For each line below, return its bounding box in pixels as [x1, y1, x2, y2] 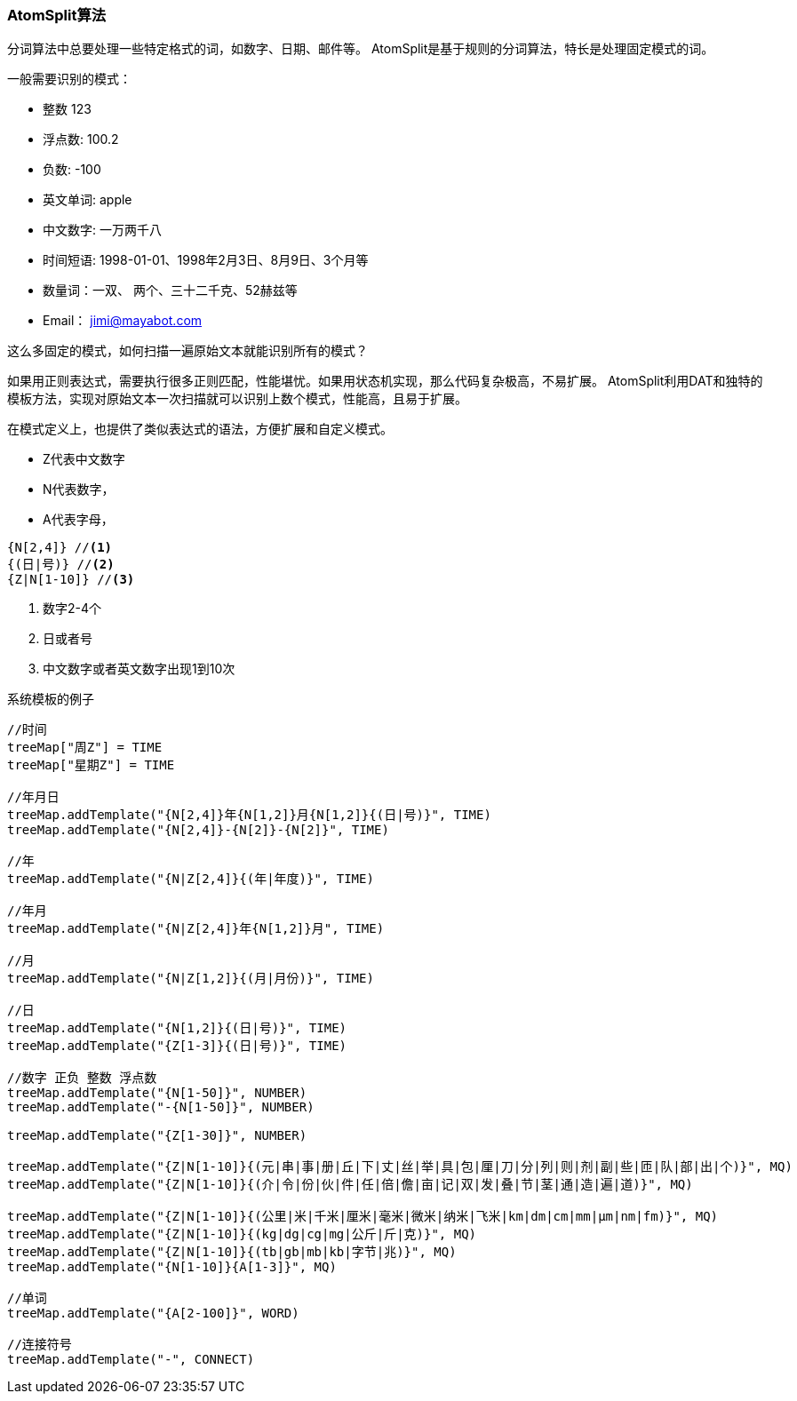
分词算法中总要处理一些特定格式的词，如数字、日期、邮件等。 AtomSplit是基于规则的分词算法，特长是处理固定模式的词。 [7, 41, 714, 57]
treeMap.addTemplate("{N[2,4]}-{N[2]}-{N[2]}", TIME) [7, 823, 389, 838]
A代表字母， [43, 512, 114, 528]
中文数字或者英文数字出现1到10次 [43, 661, 235, 677]
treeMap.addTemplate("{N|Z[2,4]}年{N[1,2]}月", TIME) [7, 921, 385, 936]
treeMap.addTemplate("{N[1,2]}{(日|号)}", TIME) [7, 1021, 347, 1036]
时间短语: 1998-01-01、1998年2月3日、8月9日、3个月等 [43, 252, 369, 268]
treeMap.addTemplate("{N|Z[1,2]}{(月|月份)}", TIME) [7, 971, 374, 986]
